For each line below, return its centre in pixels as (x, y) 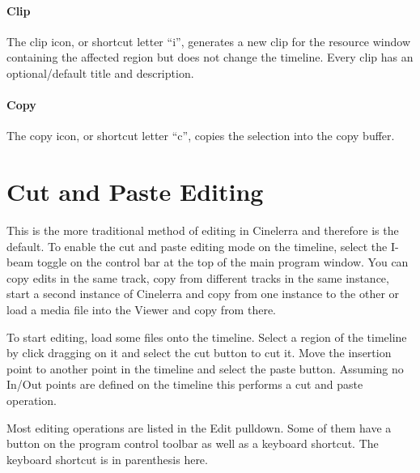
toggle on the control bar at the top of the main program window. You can (223, 262)
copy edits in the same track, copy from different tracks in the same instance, (198, 277)
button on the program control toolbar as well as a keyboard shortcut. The (193, 443)
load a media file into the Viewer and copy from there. (141, 310)
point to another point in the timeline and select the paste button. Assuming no (205, 368)
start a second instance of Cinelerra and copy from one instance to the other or (203, 294)
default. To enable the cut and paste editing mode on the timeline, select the (197, 246)
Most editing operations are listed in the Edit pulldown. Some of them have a (199, 427)
